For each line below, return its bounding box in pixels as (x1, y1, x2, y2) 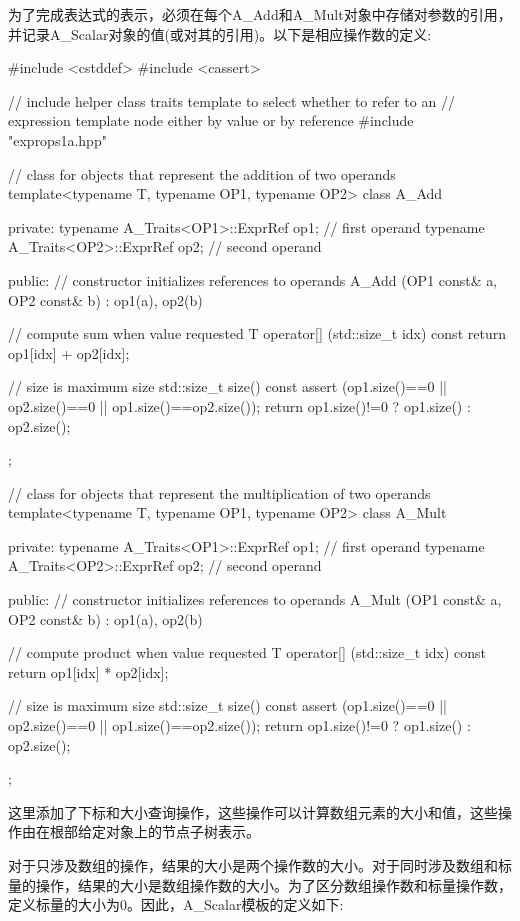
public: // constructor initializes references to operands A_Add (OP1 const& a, (8, 269, 498, 290)
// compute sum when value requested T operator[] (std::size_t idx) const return (8, 323, 506, 344)
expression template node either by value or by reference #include (8, 110, 414, 131)
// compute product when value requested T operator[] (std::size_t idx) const (8, 642, 487, 663)
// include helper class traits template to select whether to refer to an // (8, 90, 455, 111)
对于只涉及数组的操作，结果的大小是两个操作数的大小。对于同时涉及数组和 (8, 855, 498, 875)
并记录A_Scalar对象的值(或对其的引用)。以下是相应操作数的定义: (8, 23, 432, 44)
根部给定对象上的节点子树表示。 (49, 821, 260, 842)
